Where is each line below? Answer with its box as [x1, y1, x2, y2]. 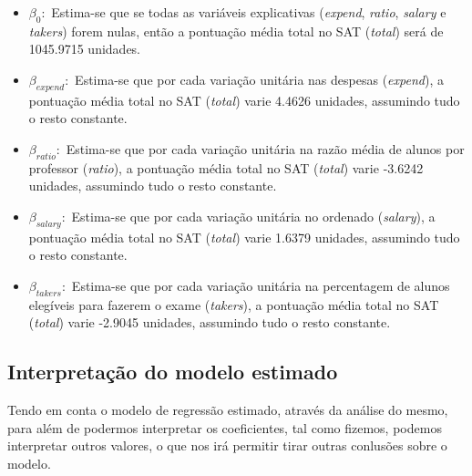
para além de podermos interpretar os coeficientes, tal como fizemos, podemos [7, 418, 442, 437]
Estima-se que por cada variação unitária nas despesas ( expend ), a [75, 69, 444, 88]
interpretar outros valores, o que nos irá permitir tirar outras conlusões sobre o [7, 436, 447, 455]
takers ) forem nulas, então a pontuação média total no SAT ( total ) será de [28, 21, 444, 40]
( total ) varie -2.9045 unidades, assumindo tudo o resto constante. [28, 313, 391, 332]
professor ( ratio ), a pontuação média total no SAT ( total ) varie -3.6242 [28, 158, 424, 177]
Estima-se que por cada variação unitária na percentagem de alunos [71, 275, 450, 295]
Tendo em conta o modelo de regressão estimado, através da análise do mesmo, [7, 400, 448, 419]
